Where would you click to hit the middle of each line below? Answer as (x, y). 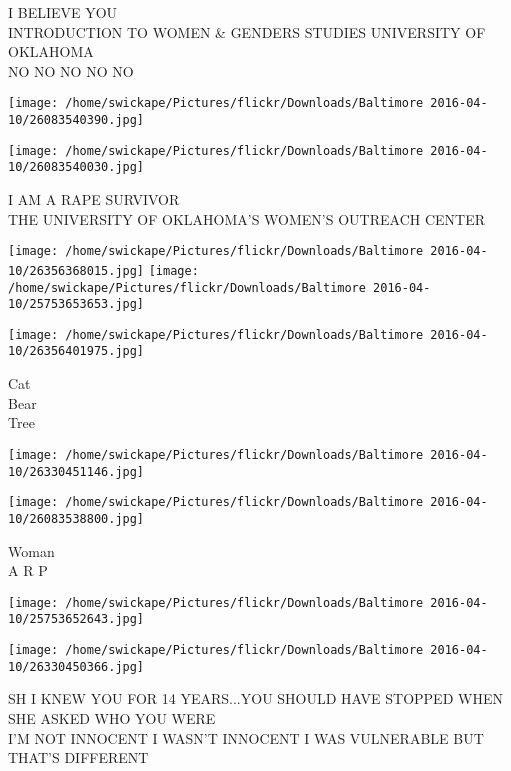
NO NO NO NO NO (71, 70)
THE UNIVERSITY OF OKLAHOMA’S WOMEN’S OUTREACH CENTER (247, 218)
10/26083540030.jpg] (76, 167)
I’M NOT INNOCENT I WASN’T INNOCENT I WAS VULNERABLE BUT (246, 737)
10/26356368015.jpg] (76, 270)
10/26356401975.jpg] (76, 351)
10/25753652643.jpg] (76, 619)
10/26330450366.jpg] (76, 666)
